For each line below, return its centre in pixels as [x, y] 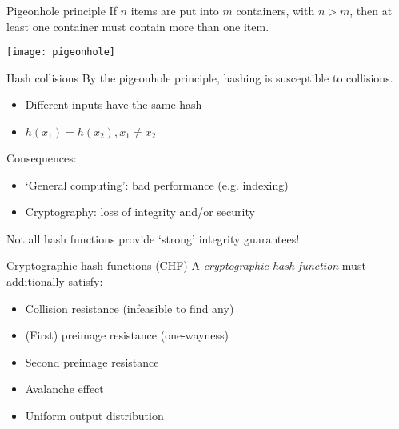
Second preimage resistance [92, 361]
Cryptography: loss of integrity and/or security [140, 212]
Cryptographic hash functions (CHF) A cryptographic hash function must [186, 265]
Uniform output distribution [94, 415]
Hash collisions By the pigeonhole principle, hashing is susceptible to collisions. [200, 77]
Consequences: [42, 158]
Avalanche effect [64, 389]
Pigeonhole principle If [62, 10]
